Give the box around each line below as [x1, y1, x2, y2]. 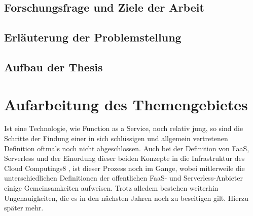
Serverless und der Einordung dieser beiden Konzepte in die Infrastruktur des [4, 153, 245, 163]
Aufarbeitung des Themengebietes [4, 94, 248, 114]
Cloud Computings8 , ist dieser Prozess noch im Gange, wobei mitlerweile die [4, 162, 245, 173]
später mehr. [4, 202, 44, 213]
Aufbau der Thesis [4, 59, 103, 74]
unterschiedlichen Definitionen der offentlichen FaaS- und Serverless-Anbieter [4, 172, 243, 183]
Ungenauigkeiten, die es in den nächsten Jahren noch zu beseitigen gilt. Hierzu [4, 192, 248, 203]
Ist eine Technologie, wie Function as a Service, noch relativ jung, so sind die [4, 123, 243, 134]
